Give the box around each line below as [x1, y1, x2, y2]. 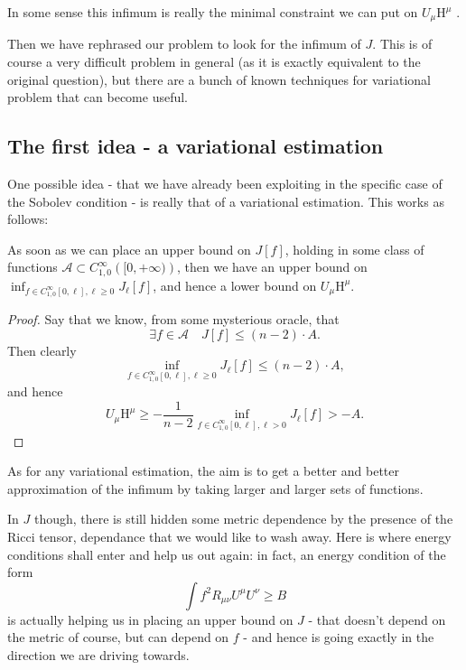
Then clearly [7, 340, 77, 359]
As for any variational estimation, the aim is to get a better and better [7, 461, 399, 480]
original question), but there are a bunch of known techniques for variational [7, 70, 432, 88]
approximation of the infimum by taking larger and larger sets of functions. [7, 479, 424, 498]
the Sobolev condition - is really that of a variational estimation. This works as [7, 191, 444, 210]
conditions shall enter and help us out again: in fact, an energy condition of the [7, 544, 446, 563]
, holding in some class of [284, 239, 424, 258]
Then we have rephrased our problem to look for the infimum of [7, 34, 361, 53]
